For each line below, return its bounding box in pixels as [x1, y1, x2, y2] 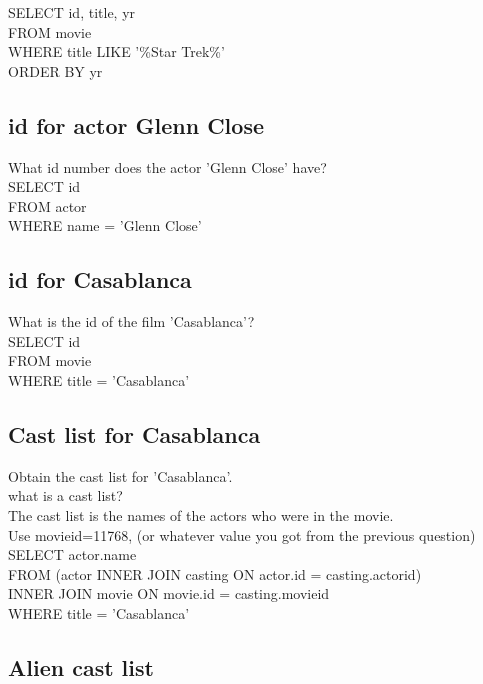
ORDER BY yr [8, 60, 103, 81]
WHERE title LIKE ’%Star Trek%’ [8, 41, 225, 62]
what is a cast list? [8, 485, 123, 506]
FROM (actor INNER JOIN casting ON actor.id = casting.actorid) [8, 563, 422, 584]
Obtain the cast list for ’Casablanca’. [8, 465, 233, 486]
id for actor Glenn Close [8, 109, 264, 140]
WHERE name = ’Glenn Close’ [8, 215, 202, 236]
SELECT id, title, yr [8, 2, 136, 22]
